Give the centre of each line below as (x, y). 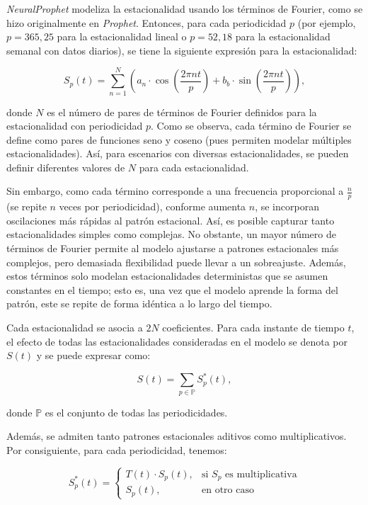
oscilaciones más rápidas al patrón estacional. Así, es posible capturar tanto (171, 220)
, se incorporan (287, 206)
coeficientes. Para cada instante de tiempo (253, 328)
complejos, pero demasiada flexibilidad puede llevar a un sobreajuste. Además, (176, 262)
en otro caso (228, 490)
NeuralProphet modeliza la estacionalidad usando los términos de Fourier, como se (185, 8)
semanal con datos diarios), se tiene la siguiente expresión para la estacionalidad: (182, 50)
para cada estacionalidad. (194, 167)
